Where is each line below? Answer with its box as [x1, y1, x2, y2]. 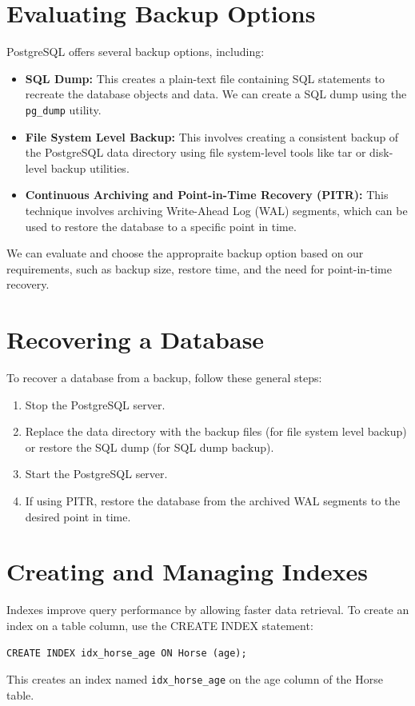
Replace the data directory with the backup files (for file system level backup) [25, 423, 407, 440]
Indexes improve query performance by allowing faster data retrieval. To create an [6, 601, 409, 618]
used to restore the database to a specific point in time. [25, 217, 297, 234]
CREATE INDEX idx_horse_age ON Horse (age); [6, 647, 247, 659]
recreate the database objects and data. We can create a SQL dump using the [25, 86, 407, 102]
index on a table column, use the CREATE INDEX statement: [6, 616, 313, 633]
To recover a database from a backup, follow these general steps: [6, 369, 322, 386]
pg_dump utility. [25, 101, 102, 118]
